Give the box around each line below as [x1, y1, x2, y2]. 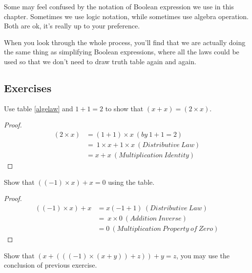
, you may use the [176, 250, 230, 260]
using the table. [108, 176, 155, 187]
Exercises [4, 80, 52, 95]
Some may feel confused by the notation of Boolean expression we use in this [4, 1, 234, 11]
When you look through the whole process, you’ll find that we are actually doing [4, 37, 246, 47]
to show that [105, 103, 144, 113]
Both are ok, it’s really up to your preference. [4, 21, 140, 31]
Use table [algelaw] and [4, 103, 73, 113]
